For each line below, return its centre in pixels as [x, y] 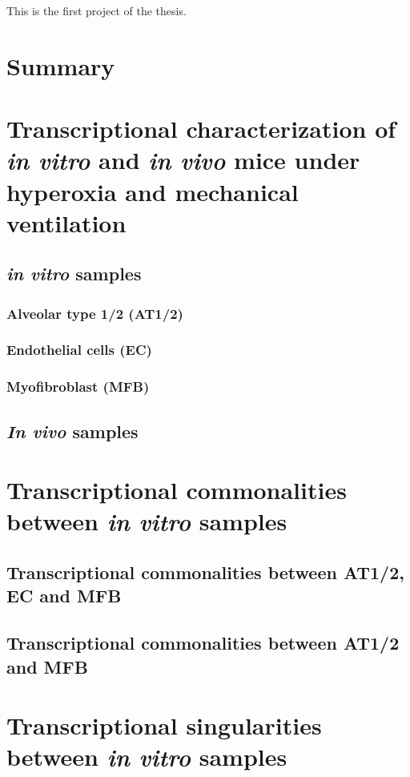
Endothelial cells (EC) [79, 350]
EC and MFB [64, 596]
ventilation [66, 222]
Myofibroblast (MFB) [78, 386]
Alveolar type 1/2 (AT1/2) [95, 313]
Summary [61, 65]
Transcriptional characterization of [201, 129]
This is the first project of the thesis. [96, 10]
